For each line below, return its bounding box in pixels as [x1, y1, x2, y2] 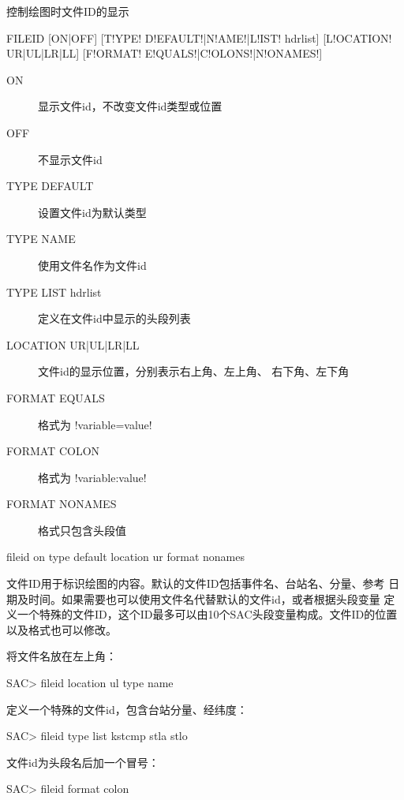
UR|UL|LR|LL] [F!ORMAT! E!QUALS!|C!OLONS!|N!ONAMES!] [6, 45, 323, 62]
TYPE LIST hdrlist [6, 283, 102, 300]
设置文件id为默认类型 [38, 204, 147, 220]
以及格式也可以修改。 [6, 621, 117, 637]
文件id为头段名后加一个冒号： [6, 753, 159, 770]
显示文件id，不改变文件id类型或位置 [38, 98, 223, 114]
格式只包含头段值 [38, 521, 126, 538]
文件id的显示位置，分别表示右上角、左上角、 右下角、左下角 [38, 363, 350, 379]
